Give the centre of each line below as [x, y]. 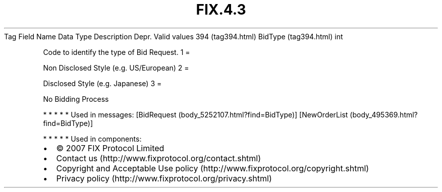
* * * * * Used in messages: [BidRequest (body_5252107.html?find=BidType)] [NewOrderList [196, 114]
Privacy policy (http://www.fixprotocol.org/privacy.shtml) [164, 178]
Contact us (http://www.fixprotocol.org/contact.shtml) [159, 158]
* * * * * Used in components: [92, 139]
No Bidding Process [76, 99]
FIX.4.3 [221, 10]
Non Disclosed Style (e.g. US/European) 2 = [116, 68]
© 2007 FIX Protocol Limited [110, 148]
